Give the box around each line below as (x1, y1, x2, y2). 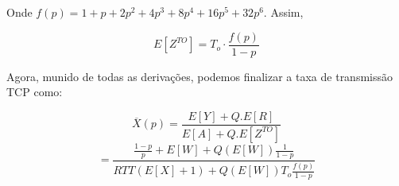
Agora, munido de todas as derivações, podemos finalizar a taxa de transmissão (6, 68, 393, 84)
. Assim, (263, 4, 304, 20)
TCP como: (6, 83, 63, 100)
